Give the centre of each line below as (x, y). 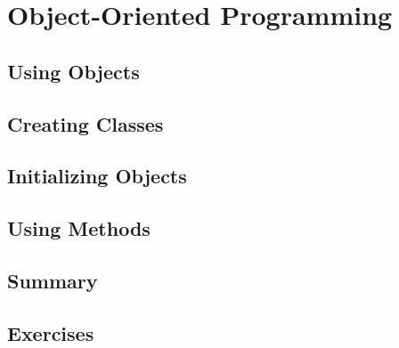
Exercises (51, 332)
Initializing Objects (97, 176)
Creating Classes (85, 123)
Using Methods (79, 228)
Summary (53, 280)
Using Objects (73, 71)
